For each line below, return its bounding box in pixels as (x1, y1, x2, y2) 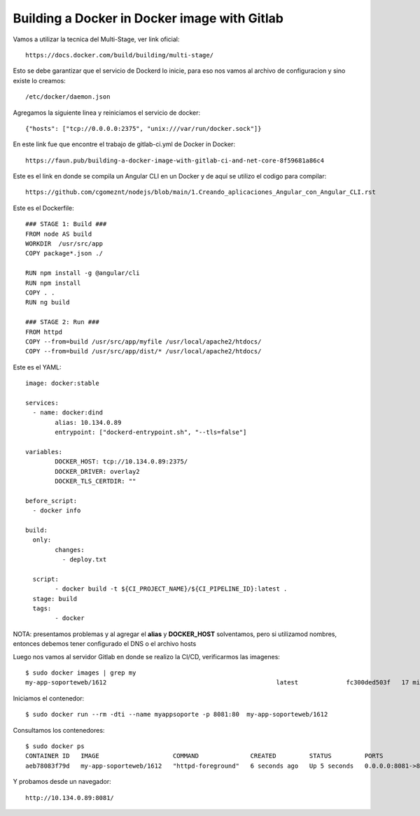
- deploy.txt (62, 556, 107, 563)
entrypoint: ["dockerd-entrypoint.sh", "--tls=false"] (55, 428, 247, 437)
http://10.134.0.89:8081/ (25, 794, 115, 801)
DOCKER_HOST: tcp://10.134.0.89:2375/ (55, 458, 188, 465)
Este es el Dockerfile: (13, 204, 75, 212)
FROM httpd (25, 328, 63, 336)
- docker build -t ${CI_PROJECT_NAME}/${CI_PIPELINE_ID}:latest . (55, 585, 288, 593)
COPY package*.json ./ (25, 249, 104, 258)
